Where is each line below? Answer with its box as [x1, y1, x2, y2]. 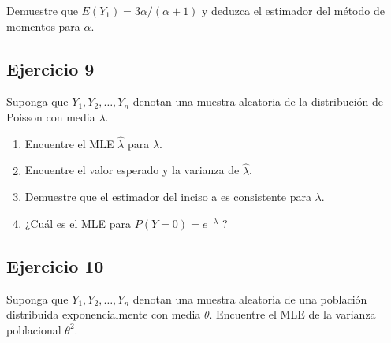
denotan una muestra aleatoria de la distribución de [132, 93, 384, 110]
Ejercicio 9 [6, 56, 95, 80]
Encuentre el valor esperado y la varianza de [24, 162, 240, 178]
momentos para [6, 17, 80, 34]
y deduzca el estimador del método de [202, 2, 385, 18]
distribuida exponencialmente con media [6, 306, 201, 322]
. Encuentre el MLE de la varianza [209, 306, 376, 322]
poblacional [6, 321, 61, 337]
